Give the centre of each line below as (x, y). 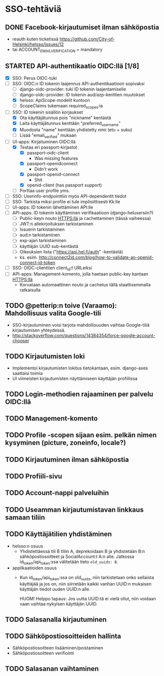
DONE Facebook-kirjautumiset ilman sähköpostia (82, 27)
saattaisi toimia (27, 373)
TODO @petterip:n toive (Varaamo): (61, 305)
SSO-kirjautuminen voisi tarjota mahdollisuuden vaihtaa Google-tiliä (81, 325)
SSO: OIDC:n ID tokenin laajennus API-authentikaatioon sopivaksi (78, 83)
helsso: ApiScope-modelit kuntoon (55, 100)
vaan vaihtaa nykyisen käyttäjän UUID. (58, 604)
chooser (21, 341)
